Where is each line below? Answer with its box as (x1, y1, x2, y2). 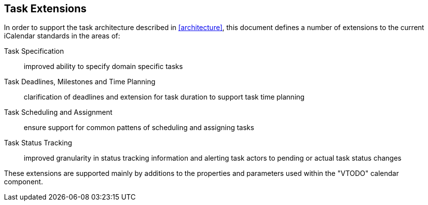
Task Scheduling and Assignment (4, 108, 113, 117)
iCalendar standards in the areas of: (4, 32, 121, 40)
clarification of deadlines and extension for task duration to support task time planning (24, 93, 305, 102)
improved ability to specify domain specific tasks (24, 62, 183, 71)
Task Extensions (4, 2, 87, 15)
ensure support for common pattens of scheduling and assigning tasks (24, 123, 255, 132)
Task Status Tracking (4, 138, 72, 147)
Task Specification (4, 47, 64, 56)
